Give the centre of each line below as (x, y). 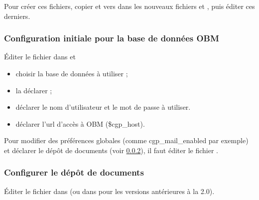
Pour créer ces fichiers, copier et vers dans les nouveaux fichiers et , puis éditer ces (129, 6)
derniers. (17, 16)
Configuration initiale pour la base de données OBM (112, 38)
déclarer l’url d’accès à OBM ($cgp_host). (80, 123)
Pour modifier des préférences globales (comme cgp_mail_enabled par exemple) (126, 140)
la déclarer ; (34, 90)
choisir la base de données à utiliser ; (72, 73)
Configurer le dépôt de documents (74, 172)
